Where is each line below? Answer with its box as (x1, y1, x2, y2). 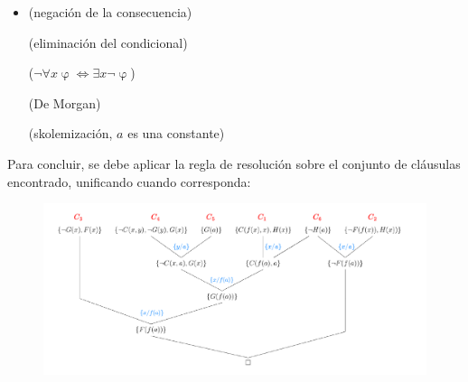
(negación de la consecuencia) (28, 3, 192, 21)
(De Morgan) (28, 93, 101, 112)
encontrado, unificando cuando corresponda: (7, 172, 251, 191)
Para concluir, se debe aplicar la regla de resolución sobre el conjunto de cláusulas (7, 154, 461, 172)
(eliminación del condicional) (28, 33, 188, 51)
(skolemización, (28, 124, 113, 143)
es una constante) (127, 124, 225, 143)
